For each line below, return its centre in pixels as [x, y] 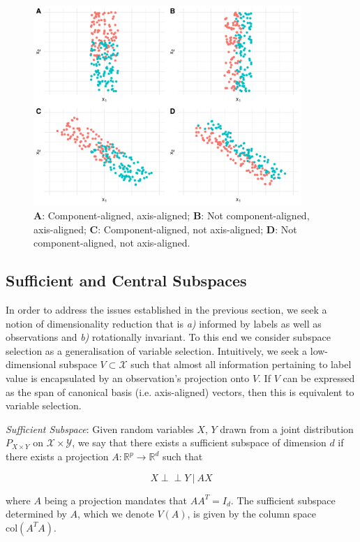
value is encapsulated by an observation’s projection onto [128, 378]
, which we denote [116, 514]
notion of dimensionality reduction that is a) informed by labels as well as [164, 323]
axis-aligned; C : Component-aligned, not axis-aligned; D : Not [165, 229]
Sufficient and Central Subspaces [126, 280]
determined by [36, 514]
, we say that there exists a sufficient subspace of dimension [199, 442]
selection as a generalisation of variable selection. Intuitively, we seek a [157, 350]
